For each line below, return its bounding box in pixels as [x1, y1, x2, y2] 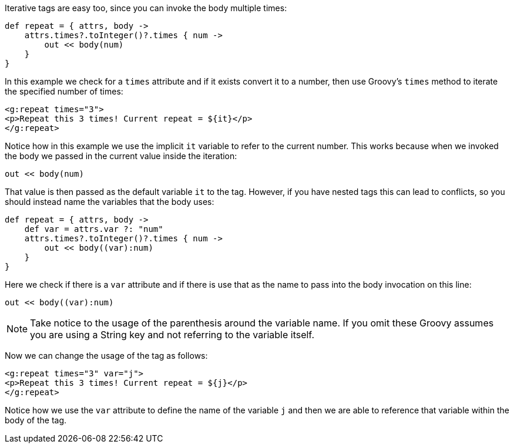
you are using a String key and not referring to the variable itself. [30, 329, 314, 341]
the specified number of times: [5, 86, 123, 96]
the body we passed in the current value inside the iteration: [5, 151, 237, 161]
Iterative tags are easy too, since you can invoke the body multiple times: [5, 3, 287, 13]
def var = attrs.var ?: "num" [24, 224, 163, 234]
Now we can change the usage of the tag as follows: [5, 351, 208, 361]
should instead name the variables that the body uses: [5, 197, 214, 207]
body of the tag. [5, 415, 67, 425]
